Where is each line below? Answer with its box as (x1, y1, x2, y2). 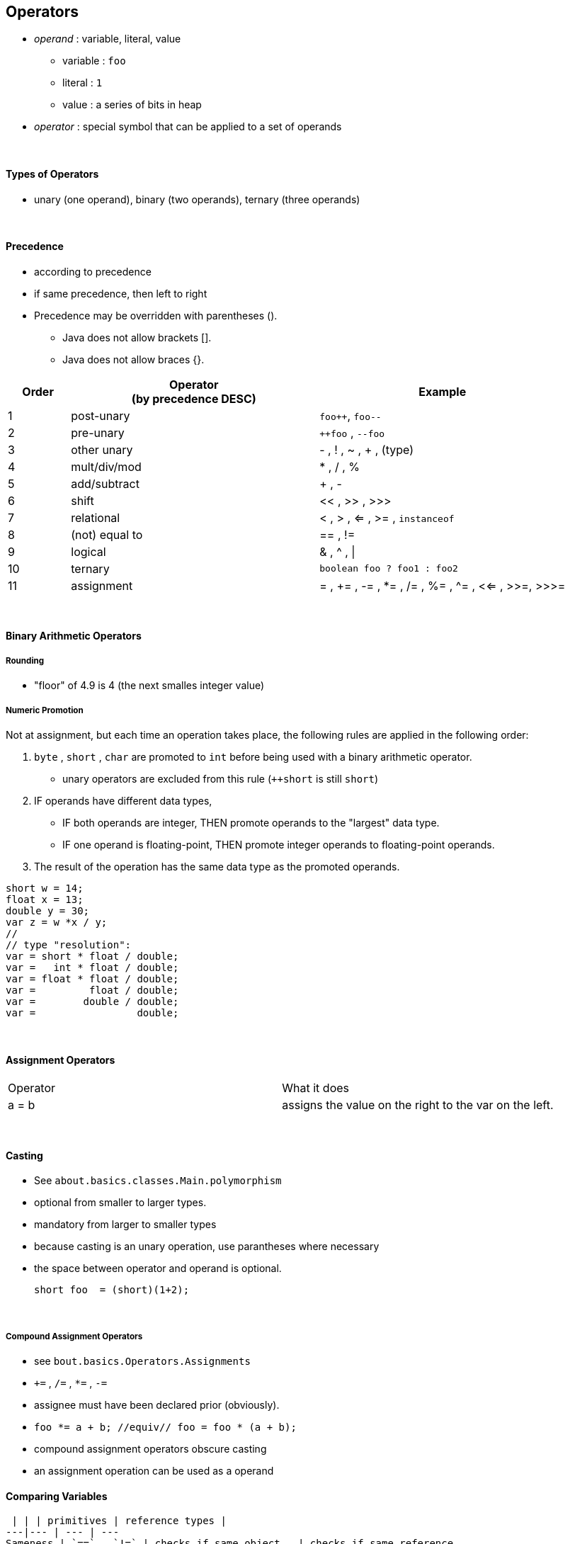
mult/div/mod (71, 459, 142, 474)
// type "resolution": (6, 939, 132, 951)
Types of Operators (6, 168, 99, 181)
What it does (282, 1081, 350, 1096)
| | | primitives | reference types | (11, 1515, 227, 1527)
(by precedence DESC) (131, 391, 256, 406)
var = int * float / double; (6, 962, 179, 974)
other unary (71, 442, 133, 457)
